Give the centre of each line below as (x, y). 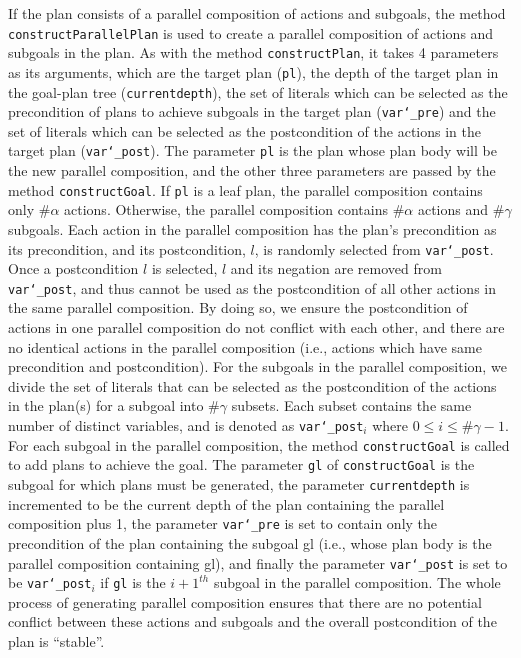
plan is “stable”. (56, 641)
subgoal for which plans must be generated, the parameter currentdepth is (239, 484)
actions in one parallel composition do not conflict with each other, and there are (256, 327)
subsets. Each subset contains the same (351, 405)
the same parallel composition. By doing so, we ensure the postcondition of (238, 307)
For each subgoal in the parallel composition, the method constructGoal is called (259, 444)
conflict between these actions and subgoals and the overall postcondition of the (252, 621)
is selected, (184, 268)
